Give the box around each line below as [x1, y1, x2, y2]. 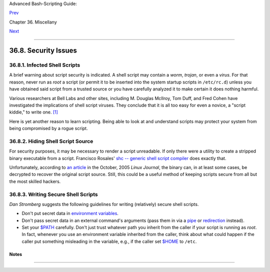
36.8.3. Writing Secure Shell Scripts [9, 190, 98, 197]
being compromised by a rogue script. [9, 125, 88, 131]
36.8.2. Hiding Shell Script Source [9, 137, 93, 144]
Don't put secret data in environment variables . [21, 210, 118, 216]
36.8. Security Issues [9, 46, 77, 54]
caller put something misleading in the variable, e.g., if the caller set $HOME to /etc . [21, 238, 197, 244]
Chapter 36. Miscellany [9, 19, 57, 25]
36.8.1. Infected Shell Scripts [9, 61, 80, 68]
